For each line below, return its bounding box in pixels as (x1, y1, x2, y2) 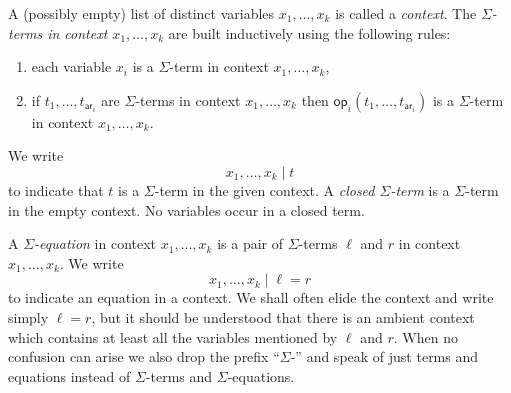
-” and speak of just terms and (290, 346, 479, 367)
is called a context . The (335, 3, 477, 23)
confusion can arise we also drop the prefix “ (8, 346, 280, 367)
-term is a (390, 179, 450, 200)
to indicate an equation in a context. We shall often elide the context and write (8, 287, 494, 308)
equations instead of (8, 365, 131, 386)
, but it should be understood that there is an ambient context (91, 306, 475, 327)
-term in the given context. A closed (154, 179, 375, 200)
